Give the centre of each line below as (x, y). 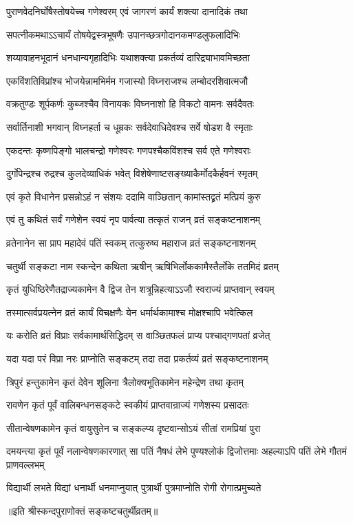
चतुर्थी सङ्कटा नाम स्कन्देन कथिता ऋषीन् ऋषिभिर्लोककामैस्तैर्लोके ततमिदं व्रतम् (143, 266)
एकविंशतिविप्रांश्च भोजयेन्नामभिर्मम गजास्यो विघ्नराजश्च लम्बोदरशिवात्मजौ (127, 80)
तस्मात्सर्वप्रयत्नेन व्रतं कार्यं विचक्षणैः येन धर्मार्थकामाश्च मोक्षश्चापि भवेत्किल (130, 312)
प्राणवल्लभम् (25, 464)
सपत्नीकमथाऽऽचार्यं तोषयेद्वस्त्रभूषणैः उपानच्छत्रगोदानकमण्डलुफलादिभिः (124, 34)
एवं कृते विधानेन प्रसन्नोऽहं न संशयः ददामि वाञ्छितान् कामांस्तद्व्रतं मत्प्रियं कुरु (133, 196)
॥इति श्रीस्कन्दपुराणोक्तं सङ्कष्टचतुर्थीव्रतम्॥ (82, 511)
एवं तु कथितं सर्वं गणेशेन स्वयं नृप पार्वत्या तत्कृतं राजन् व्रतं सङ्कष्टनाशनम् (133, 219)
